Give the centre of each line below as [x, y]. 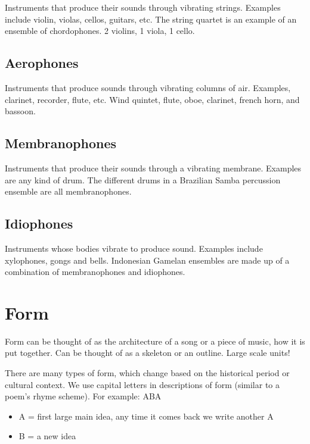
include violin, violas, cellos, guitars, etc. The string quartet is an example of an [151, 19]
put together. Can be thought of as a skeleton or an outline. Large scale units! [148, 353]
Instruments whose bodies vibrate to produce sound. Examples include [134, 248]
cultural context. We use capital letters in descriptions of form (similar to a [142, 384]
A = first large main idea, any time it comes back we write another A [146, 416]
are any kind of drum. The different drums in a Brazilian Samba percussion [143, 179]
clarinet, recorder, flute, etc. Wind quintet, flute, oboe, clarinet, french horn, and [152, 99]
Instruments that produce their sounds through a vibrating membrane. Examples [153, 168]
